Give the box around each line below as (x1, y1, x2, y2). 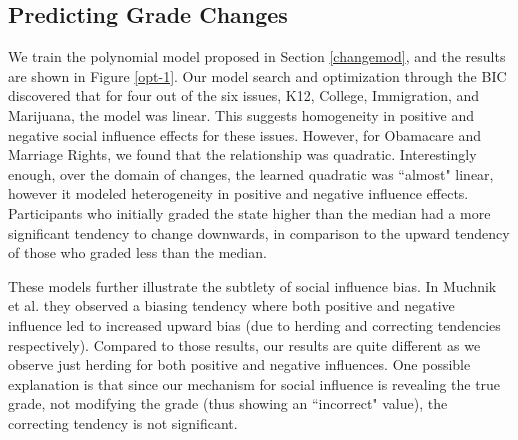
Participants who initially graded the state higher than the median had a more (8, 202, 491, 223)
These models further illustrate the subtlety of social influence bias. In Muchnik (8, 275, 497, 296)
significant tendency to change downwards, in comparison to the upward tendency (8, 222, 510, 243)
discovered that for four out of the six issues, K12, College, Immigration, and (8, 85, 480, 106)
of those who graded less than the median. (8, 242, 267, 263)
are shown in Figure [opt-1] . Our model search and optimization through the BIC (8, 65, 507, 86)
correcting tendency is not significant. (8, 412, 238, 433)
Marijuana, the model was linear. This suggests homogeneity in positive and (8, 104, 475, 125)
